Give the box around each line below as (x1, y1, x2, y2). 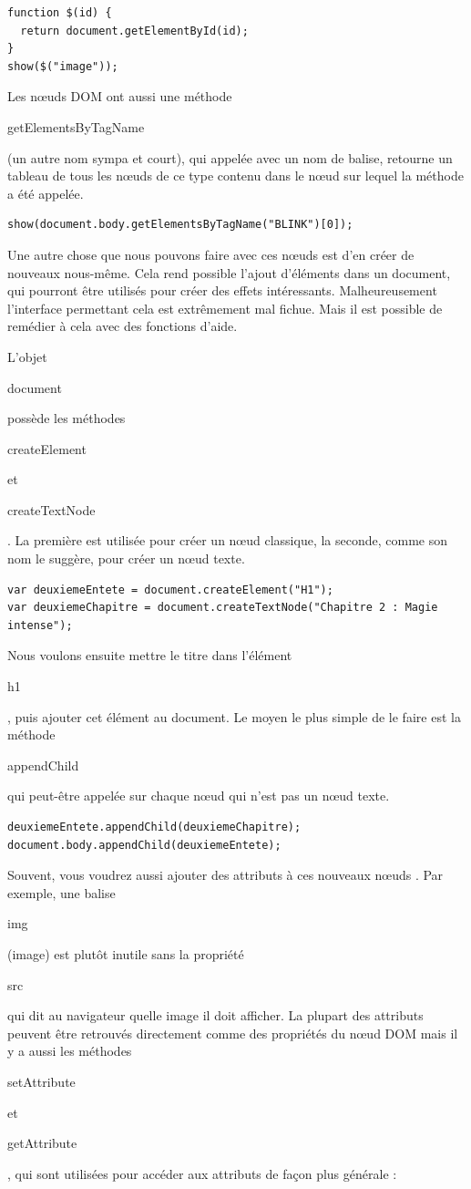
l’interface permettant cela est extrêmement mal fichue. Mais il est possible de (7, 298, 443, 317)
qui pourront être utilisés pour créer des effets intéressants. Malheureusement (7, 281, 437, 300)
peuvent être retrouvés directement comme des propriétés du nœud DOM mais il (7, 1023, 458, 1042)
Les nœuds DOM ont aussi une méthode (7, 87, 232, 106)
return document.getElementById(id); (20, 24, 249, 37)
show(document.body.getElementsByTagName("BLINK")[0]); (7, 218, 353, 232)
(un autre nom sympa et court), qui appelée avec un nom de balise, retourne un (7, 148, 453, 167)
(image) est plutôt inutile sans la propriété (7, 944, 244, 963)
